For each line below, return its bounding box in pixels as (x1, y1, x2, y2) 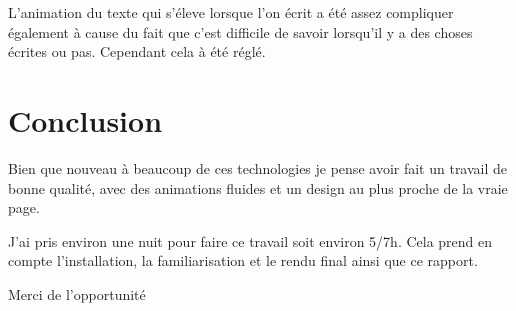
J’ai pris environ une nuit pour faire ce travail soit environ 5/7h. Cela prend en (8, 230, 493, 251)
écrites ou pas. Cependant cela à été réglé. (8, 41, 266, 62)
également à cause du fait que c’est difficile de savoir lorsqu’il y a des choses (8, 21, 473, 42)
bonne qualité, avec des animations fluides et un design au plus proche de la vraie (8, 177, 508, 198)
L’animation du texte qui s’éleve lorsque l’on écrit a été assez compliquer (8, 2, 454, 22)
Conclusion (8, 99, 163, 140)
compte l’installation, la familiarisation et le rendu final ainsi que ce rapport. (8, 250, 478, 271)
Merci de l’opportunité (8, 283, 146, 304)
